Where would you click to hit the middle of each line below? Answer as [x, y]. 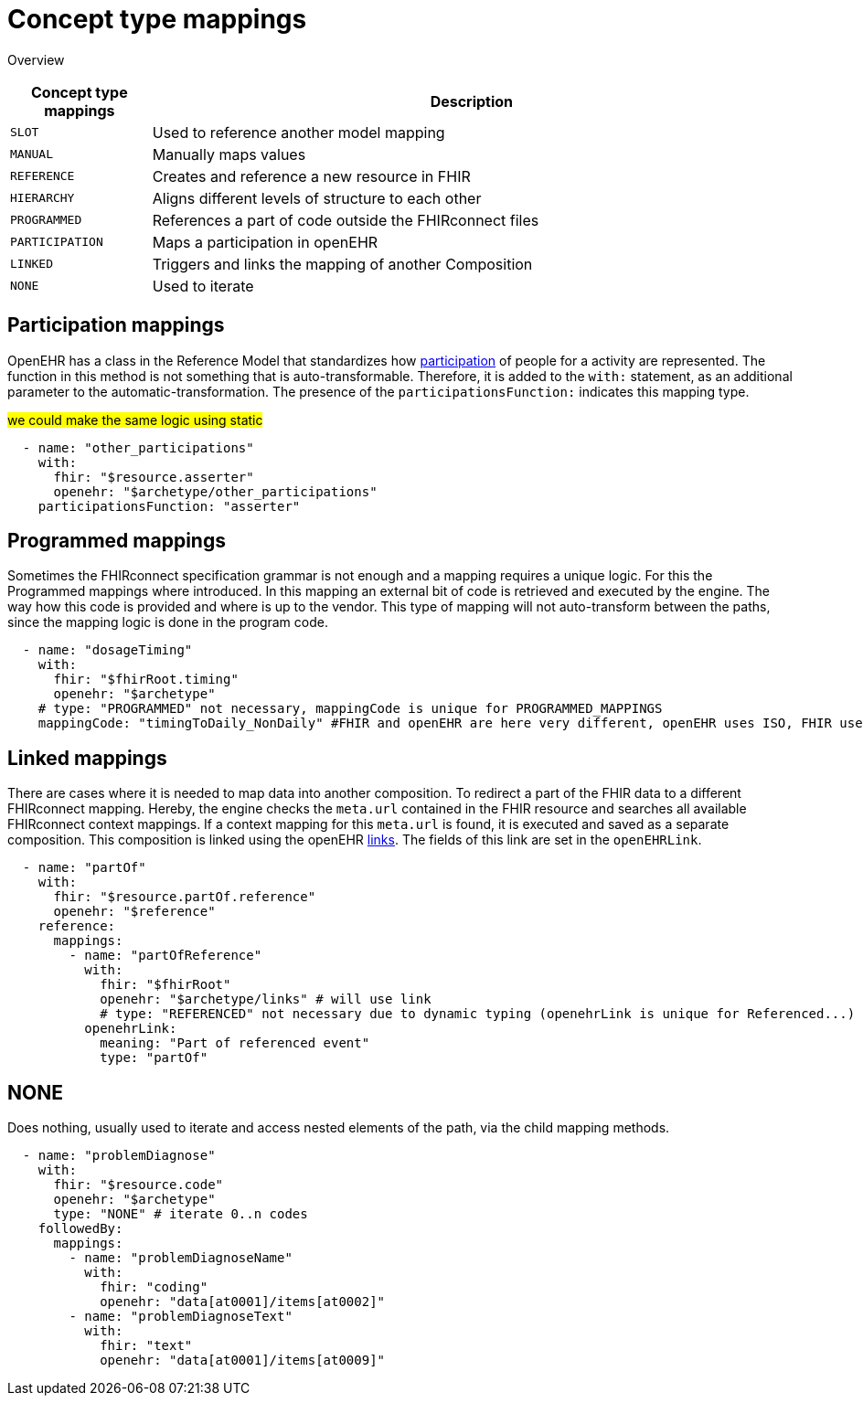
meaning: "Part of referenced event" [235, 1043]
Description [472, 101]
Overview [36, 59]
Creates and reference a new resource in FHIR [311, 176]
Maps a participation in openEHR [265, 242]
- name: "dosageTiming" [107, 650]
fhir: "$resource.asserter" [154, 477]
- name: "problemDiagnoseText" [181, 1317]
